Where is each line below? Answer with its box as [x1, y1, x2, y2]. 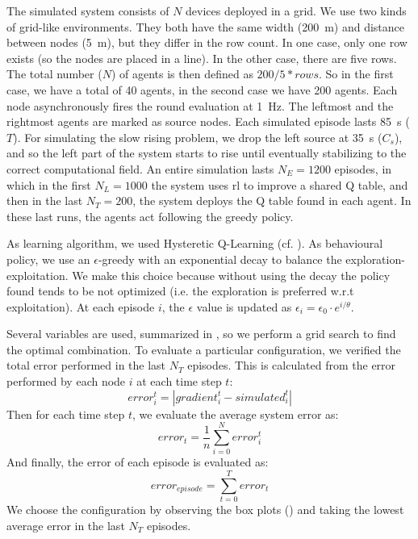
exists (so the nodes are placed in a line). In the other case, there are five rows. [6, 49, 397, 66]
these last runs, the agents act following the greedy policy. [6, 207, 294, 224]
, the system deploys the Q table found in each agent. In [132, 192, 412, 209]
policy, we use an [6, 250, 90, 267]
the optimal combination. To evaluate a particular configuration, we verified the [6, 341, 401, 357]
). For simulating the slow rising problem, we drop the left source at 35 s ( [13, 128, 382, 145]
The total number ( [6, 65, 102, 82]
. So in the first [318, 65, 394, 82]
